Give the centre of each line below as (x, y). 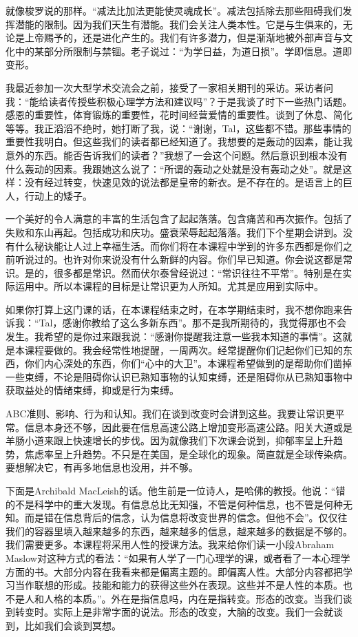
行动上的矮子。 (58, 195)
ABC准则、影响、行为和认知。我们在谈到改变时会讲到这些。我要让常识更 (170, 414)
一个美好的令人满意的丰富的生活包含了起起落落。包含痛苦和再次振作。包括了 (179, 219)
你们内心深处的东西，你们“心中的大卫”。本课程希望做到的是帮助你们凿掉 (188, 363)
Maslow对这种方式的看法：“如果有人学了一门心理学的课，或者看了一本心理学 (178, 557)
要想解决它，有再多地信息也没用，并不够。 (102, 467)
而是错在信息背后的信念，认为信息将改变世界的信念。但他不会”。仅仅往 (186, 518)
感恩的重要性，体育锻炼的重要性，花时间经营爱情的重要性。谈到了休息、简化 (179, 115)
